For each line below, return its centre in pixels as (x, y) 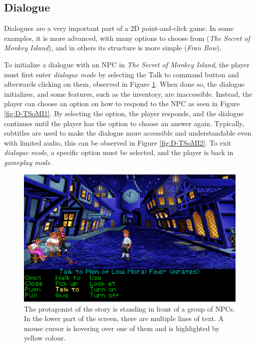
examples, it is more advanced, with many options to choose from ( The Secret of (127, 38)
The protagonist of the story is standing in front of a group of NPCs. (129, 308)
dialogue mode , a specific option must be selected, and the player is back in (119, 152)
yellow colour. (45, 338)
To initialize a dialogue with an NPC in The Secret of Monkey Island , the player (127, 64)
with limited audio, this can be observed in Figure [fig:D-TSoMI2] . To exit (118, 142)
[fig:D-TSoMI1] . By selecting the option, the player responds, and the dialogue (124, 113)
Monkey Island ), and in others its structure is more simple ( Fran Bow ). (113, 48)
